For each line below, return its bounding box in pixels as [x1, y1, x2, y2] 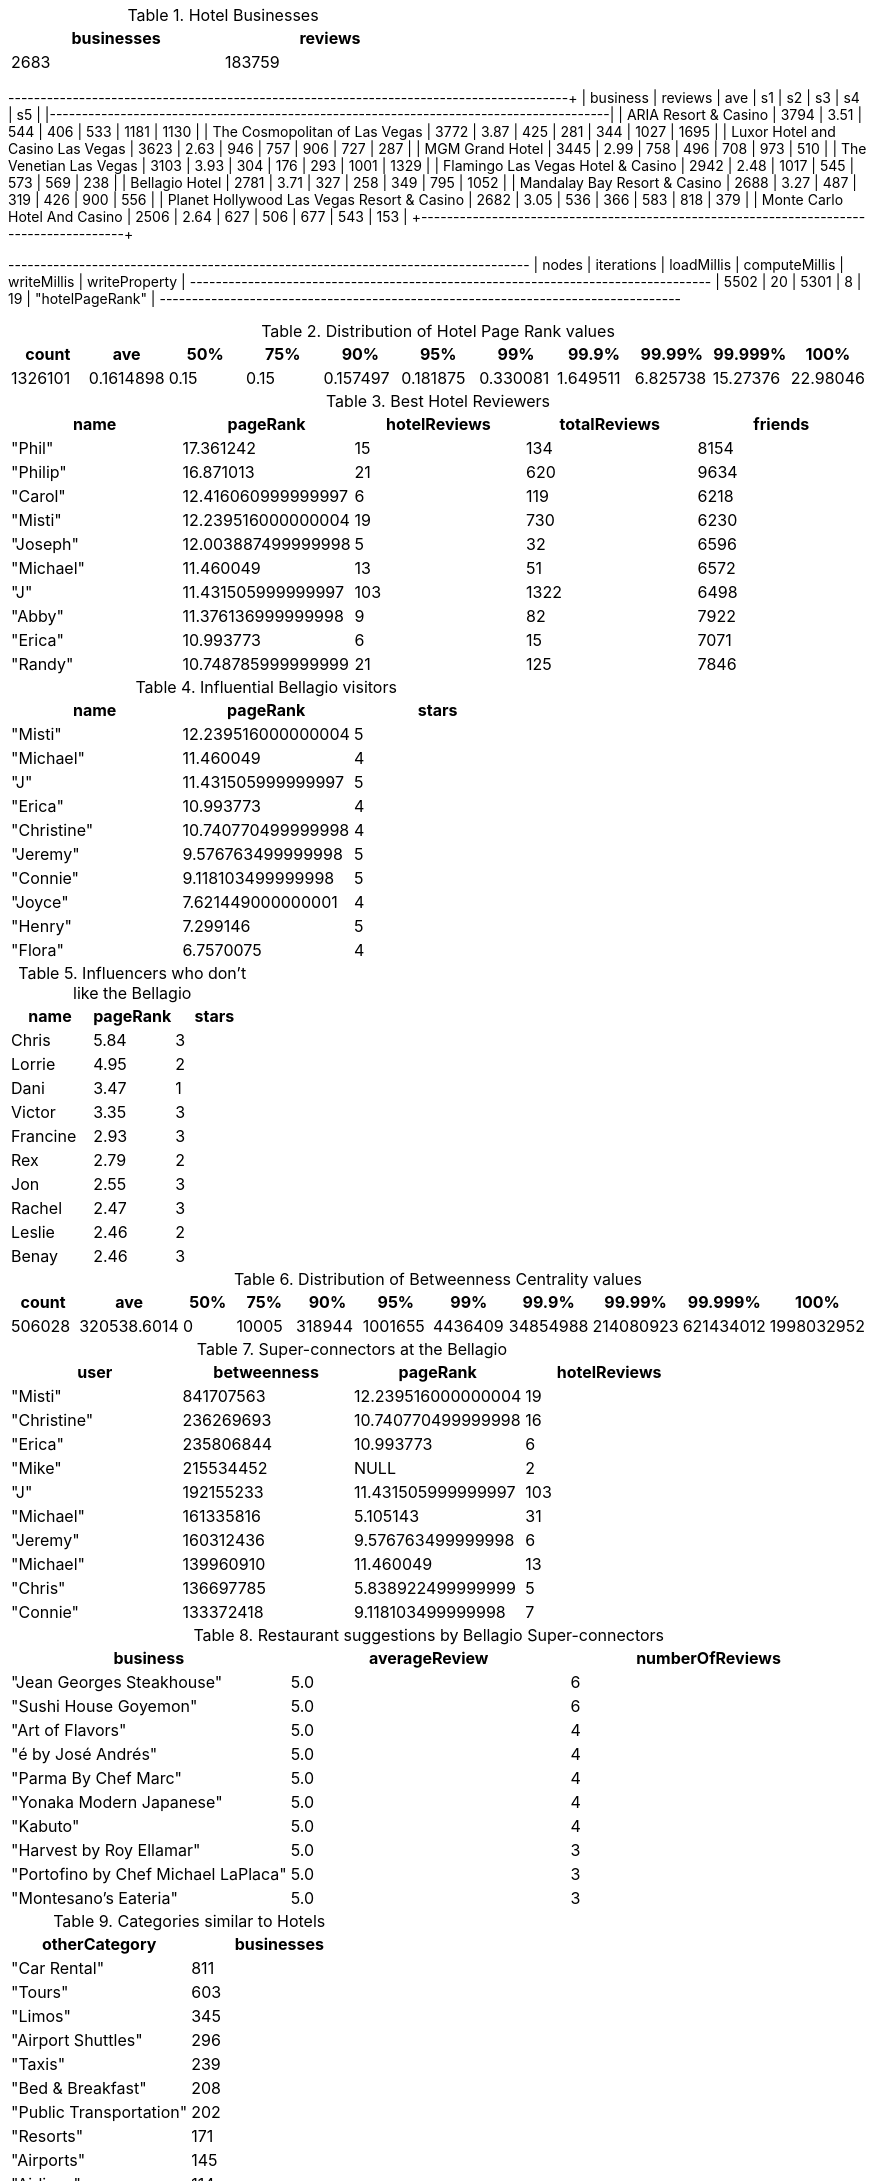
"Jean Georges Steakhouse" [11, 1672, 223, 1692]
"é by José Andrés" [11, 1744, 158, 1764]
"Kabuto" [11, 1816, 80, 1836]
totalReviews [559, 414, 661, 434]
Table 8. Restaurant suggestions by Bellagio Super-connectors [193, 1625, 665, 1645]
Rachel [11, 1198, 63, 1218]
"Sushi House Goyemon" [11, 1696, 198, 1716]
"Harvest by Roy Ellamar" [11, 1840, 201, 1860]
